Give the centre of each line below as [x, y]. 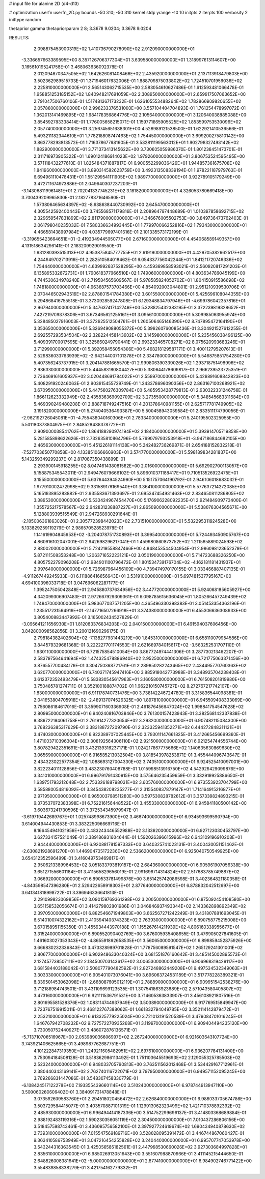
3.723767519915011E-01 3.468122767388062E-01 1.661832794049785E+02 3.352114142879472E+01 [136, 1009]
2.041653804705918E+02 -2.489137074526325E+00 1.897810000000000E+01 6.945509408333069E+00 [142, 700]
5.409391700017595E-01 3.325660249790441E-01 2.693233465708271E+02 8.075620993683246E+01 [139, 342]
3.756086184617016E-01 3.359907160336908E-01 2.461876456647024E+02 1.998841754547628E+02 [139, 707]
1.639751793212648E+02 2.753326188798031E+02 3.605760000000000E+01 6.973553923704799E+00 [141, 782]
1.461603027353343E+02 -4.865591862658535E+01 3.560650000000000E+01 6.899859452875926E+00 [143, 941]
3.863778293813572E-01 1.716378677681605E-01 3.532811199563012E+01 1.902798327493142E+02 [136, 143]
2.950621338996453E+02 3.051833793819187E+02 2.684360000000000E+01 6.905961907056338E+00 [141, 865]
